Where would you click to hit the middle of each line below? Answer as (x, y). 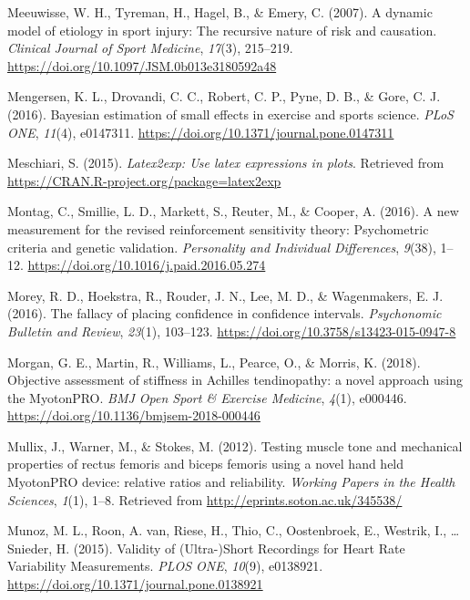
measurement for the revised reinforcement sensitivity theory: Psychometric (218, 228)
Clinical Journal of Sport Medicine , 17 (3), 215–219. (150, 48)
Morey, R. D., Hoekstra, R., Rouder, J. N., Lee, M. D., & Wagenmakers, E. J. (225, 295)
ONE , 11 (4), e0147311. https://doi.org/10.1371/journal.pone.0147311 (201, 132)
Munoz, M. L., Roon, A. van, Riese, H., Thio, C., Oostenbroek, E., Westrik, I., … (234, 530)
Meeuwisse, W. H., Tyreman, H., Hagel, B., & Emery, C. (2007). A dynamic (220, 12)
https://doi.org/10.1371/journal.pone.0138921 (135, 584)
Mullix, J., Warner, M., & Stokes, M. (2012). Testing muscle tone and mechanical (235, 445)
